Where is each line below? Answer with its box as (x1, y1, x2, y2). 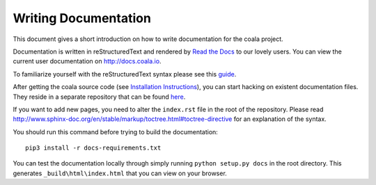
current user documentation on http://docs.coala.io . (13, 57, 162, 65)
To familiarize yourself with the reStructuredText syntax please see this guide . (13, 70, 237, 78)
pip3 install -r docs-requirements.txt (25, 144, 162, 152)
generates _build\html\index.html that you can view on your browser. (13, 169, 228, 177)
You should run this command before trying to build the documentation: (13, 127, 219, 136)
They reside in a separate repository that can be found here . (13, 92, 186, 101)
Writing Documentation (13, 10, 151, 26)
